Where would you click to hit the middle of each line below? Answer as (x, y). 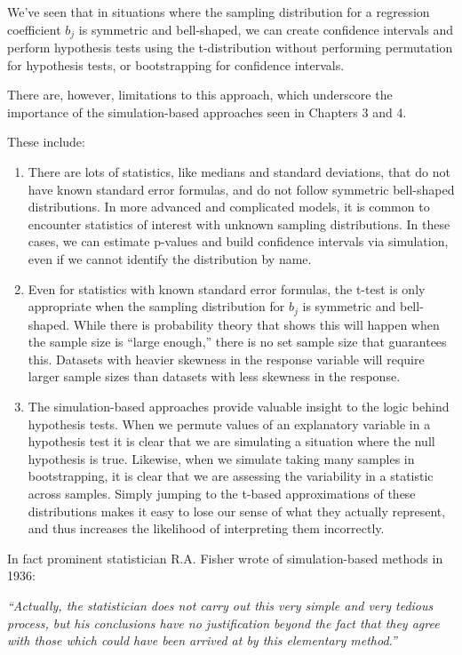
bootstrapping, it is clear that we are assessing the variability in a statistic (231, 476)
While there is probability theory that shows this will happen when (256, 324)
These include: (46, 142)
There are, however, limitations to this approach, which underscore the (200, 95)
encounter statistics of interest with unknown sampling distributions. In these (239, 224)
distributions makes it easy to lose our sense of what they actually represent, (237, 511)
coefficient (34, 29)
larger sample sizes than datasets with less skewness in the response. (214, 376)
